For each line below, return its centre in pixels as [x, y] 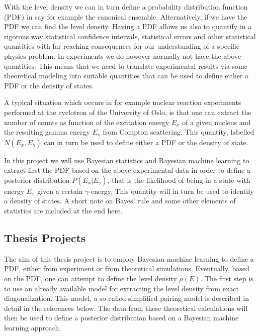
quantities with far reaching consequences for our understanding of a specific [122, 46]
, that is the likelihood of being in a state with [179, 180]
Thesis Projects [45, 237]
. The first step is [227, 278]
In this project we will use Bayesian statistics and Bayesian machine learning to [127, 160]
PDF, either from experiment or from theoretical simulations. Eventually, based [127, 268]
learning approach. [33, 327]
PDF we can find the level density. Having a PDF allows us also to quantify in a [128, 26]
